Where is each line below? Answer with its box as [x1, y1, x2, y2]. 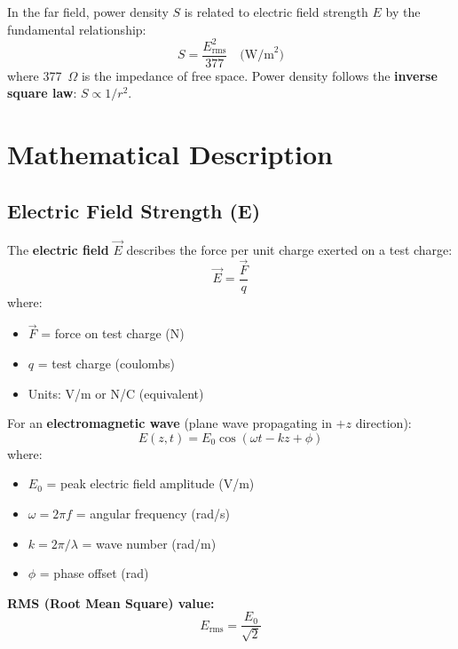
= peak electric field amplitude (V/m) [46, 474, 255, 493]
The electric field [7, 240, 109, 258]
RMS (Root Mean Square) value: [7, 593, 215, 612]
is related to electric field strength [184, 3, 368, 20]
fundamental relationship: [7, 20, 146, 38]
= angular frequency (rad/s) [75, 503, 230, 522]
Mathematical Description [7, 136, 333, 172]
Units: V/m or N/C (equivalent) [28, 384, 204, 402]
